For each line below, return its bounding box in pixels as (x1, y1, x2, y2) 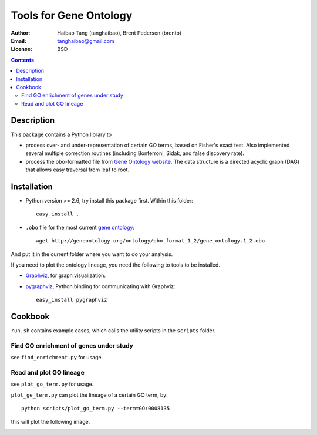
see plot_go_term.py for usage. (11, 380, 94, 387)
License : (11, 46, 32, 53)
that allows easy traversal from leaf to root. (25, 166, 129, 173)
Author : (11, 29, 31, 36)
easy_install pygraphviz (36, 296, 107, 304)
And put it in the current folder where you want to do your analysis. (11, 250, 173, 258)
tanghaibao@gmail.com (57, 37, 114, 44)
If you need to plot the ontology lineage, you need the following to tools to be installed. (11, 261, 220, 268)
